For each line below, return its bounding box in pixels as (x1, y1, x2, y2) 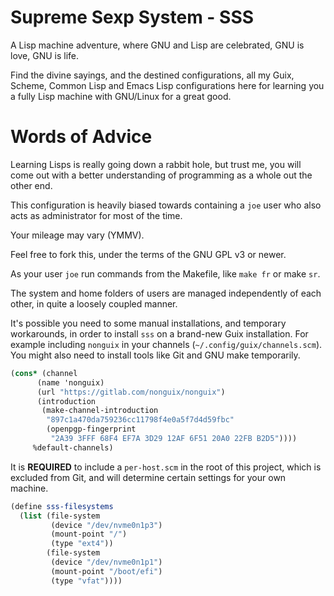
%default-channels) (32, 442, 114, 453)
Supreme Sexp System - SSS (10, 6, 255, 29)
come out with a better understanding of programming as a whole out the (10, 169, 313, 181)
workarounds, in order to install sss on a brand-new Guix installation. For (10, 327, 309, 340)
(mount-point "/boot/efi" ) (50, 566, 163, 576)
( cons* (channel (10, 368, 78, 378)
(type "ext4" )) (50, 539, 114, 549)
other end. (10, 179, 53, 191)
